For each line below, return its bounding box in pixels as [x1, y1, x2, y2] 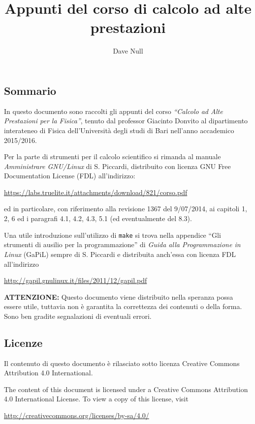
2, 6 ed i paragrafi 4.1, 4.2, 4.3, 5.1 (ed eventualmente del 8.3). [4, 213, 192, 224]
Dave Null [113, 46, 143, 56]
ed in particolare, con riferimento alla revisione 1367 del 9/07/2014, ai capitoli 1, [4, 203, 247, 214]
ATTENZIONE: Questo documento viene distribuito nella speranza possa [4, 291, 233, 302]
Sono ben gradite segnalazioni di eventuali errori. [4, 311, 152, 321]
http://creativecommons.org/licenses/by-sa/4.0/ [4, 410, 149, 421]
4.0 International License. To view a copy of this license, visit [4, 394, 189, 404]
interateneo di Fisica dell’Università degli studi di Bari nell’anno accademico [4, 125, 234, 135]
